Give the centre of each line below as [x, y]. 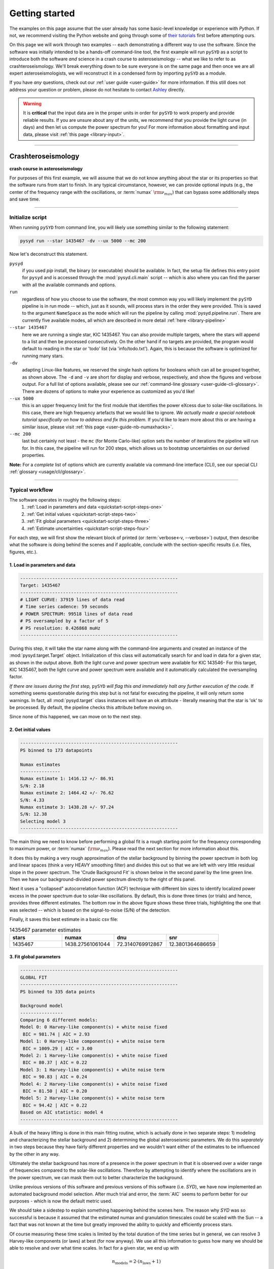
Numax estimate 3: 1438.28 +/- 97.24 [67, 807]
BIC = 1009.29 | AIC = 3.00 [58, 1048]
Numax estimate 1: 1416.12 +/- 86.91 [67, 779]
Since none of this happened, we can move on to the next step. [76, 717]
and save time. [25, 199]
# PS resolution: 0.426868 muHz [60, 628]
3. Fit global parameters [35, 957]
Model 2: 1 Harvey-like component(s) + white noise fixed [94, 1056]
